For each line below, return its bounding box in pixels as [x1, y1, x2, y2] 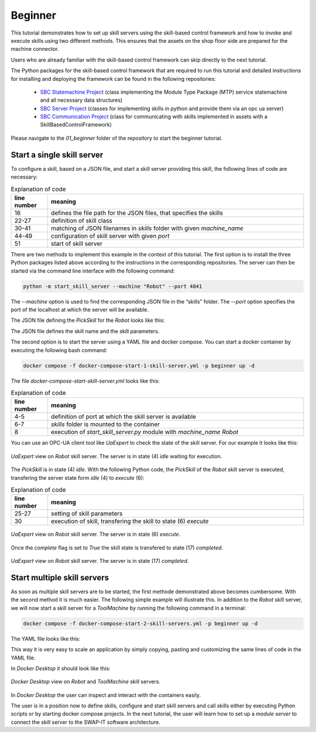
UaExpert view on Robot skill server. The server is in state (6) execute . [11, 531, 181, 538]
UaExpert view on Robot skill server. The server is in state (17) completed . [11, 558, 189, 565]
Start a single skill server [11, 150, 104, 160]
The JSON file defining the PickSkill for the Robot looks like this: [11, 317, 165, 324]
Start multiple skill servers [11, 572, 109, 582]
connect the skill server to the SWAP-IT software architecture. [11, 719, 160, 726]
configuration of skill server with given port [50, 232, 170, 240]
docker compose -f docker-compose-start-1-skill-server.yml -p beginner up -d [23, 362, 255, 369]
